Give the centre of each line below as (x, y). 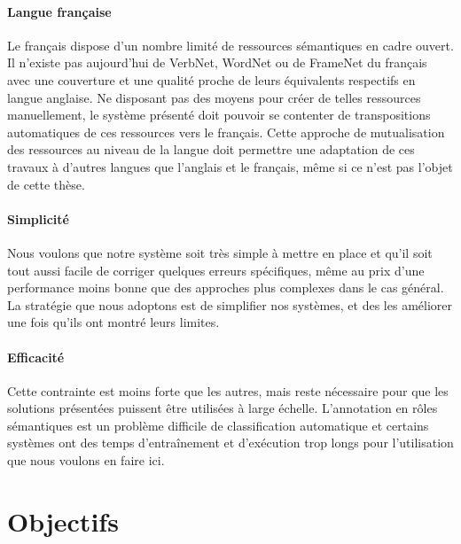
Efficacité (36, 357)
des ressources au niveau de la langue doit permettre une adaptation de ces (211, 149)
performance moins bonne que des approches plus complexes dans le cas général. (226, 288)
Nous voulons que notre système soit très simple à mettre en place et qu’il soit (220, 252)
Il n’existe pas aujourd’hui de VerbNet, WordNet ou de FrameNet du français (217, 62)
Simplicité (38, 218)
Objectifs (63, 521)
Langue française (59, 11)
